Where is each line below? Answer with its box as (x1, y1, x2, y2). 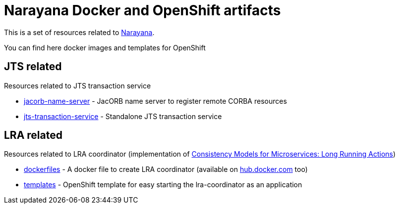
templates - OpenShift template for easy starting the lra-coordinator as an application (24, 180, 302, 189)
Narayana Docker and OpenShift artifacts (4, 2, 281, 19)
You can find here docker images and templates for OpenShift (4, 43, 206, 52)
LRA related (4, 129, 62, 142)
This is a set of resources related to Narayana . (4, 28, 155, 37)
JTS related (4, 60, 62, 73)
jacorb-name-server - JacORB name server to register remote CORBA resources (24, 96, 287, 105)
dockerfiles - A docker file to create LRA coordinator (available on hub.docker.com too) (24, 165, 308, 174)
